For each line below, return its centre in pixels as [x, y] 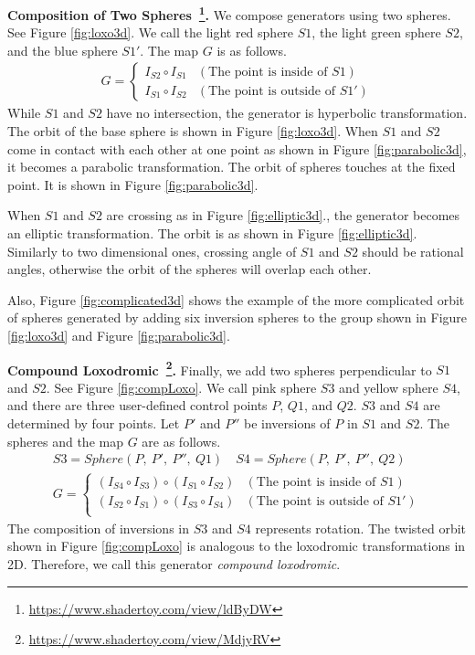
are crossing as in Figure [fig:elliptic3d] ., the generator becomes [283, 215]
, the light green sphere [376, 32]
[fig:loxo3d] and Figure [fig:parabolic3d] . [119, 335]
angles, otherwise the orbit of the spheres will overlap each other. [190, 269]
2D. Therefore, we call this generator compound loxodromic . [174, 564]
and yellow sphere [389, 387]
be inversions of [287, 423]
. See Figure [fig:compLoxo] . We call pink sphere [181, 387]
